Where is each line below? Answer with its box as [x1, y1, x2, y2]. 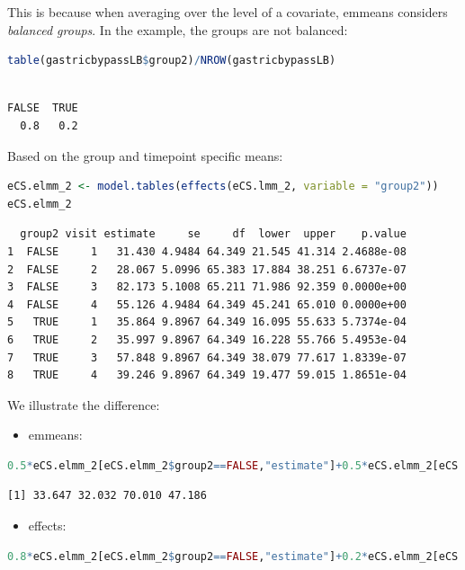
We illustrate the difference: [7, 395, 160, 414]
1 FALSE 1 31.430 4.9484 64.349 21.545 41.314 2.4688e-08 [7, 245, 407, 258]
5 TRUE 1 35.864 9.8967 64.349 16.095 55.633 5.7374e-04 [7, 316, 407, 329]
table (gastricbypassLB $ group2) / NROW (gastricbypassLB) [7, 54, 336, 67]
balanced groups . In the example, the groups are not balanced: [7, 20, 348, 39]
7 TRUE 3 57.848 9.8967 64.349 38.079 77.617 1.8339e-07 [7, 351, 407, 364]
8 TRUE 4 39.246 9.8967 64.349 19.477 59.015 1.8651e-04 [7, 369, 407, 382]
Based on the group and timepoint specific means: [7, 146, 283, 165]
